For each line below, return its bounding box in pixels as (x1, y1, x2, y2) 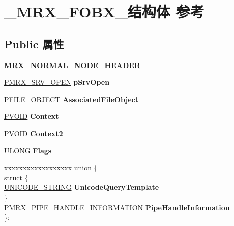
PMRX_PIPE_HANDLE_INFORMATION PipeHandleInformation (4, 202, 230, 212)
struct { (4, 172, 28, 182)
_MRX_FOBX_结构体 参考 (4, 1, 204, 22)
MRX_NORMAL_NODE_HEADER (4, 59, 140, 70)
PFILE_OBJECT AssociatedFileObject (4, 93, 138, 104)
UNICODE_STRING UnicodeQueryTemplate (4, 182, 159, 192)
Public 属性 (4, 36, 64, 51)
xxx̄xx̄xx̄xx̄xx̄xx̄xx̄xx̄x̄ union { (4, 162, 98, 173)
